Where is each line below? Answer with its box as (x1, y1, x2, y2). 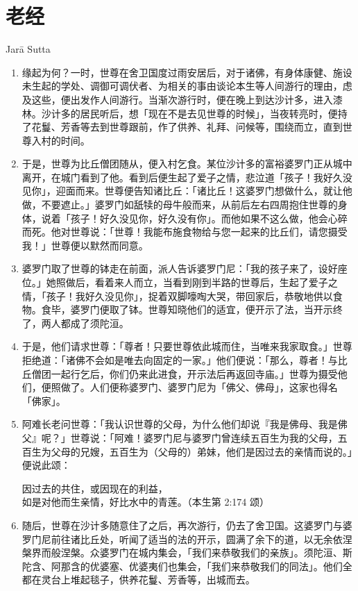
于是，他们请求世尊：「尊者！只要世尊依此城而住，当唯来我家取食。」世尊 (22, 339, 352, 353)
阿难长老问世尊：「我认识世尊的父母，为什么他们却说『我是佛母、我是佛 (22, 417, 348, 431)
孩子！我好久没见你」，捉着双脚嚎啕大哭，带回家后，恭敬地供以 (46, 288, 333, 303)
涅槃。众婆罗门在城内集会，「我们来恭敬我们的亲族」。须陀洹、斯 (60, 545, 352, 560)
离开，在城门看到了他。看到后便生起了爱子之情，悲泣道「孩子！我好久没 (22, 169, 352, 184)
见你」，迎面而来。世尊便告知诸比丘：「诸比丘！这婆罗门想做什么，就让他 (22, 183, 352, 198)
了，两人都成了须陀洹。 (22, 315, 129, 330)
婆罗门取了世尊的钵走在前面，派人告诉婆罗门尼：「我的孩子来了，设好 (22, 261, 338, 276)
